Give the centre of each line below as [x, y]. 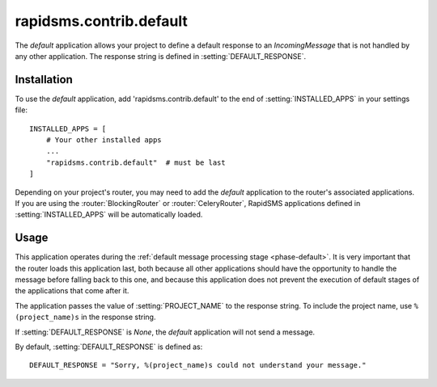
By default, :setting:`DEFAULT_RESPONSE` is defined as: [109, 347]
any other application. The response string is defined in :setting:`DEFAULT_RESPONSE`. [161, 56]
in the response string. [119, 317]
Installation [44, 80]
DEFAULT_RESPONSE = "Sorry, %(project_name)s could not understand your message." [198, 365]
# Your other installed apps [104, 140]
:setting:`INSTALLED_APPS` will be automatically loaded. [109, 215]
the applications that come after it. [72, 291]
